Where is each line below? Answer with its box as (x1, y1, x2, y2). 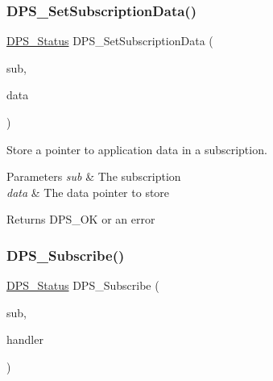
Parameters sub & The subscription (6, 168, 181, 185)
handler (6, 331, 43, 348)
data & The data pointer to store (6, 183, 170, 200)
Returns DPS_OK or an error (6, 211, 155, 228)
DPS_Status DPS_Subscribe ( (6, 277, 159, 294)
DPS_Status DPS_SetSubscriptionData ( (6, 32, 213, 49)
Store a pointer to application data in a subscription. (6, 140, 267, 157)
